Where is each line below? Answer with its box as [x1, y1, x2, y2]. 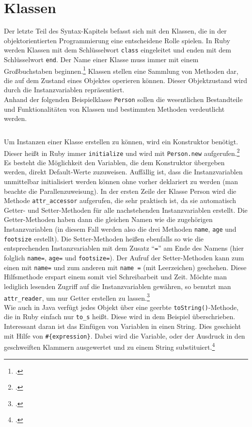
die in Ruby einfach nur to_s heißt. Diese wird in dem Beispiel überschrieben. [4, 311, 236, 322]
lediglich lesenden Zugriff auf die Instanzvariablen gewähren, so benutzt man [4, 281, 231, 291]
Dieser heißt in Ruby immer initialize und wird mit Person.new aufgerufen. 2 [4, 146, 240, 158]
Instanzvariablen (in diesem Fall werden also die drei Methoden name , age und [4, 224, 236, 234]
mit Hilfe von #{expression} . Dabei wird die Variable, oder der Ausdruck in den [4, 330, 245, 341]
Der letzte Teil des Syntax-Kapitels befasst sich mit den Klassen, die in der [4, 26, 227, 36]
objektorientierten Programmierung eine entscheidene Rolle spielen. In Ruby [4, 35, 230, 45]
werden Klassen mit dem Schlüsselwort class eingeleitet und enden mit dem [4, 45, 231, 55]
